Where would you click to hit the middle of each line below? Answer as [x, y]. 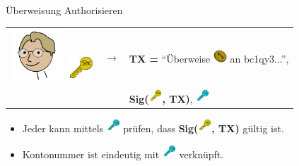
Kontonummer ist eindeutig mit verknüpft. [123, 154]
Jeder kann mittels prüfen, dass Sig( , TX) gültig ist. [153, 128]
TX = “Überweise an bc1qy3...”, [209, 58]
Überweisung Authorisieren [64, 10]
